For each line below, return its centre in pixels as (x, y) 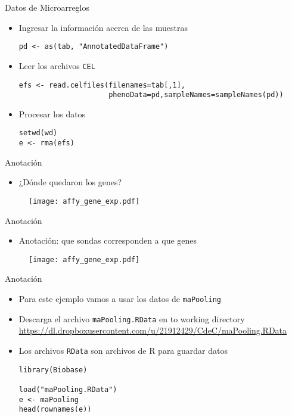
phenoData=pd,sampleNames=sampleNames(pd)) (196, 95)
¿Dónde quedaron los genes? (70, 182)
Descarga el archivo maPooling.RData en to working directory (132, 318)
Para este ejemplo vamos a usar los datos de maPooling (120, 298)
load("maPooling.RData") (68, 389)
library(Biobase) (53, 370)
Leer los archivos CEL (57, 65)
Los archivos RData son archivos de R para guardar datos (123, 350)
